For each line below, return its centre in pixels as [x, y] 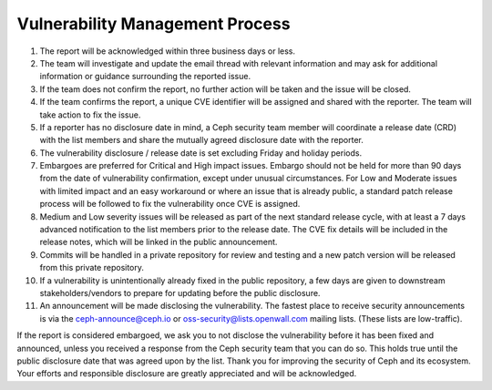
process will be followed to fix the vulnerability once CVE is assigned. [170, 204]
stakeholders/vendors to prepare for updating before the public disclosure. [180, 292]
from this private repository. [92, 268]
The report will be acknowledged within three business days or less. [168, 51]
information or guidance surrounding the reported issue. [145, 77]
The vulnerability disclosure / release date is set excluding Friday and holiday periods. [201, 153]
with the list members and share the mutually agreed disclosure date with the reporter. [202, 140]
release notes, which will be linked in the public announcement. [159, 242]
